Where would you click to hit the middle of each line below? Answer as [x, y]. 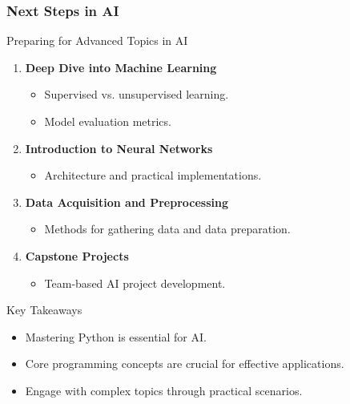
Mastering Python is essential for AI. [116, 336]
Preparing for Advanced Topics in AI [97, 40]
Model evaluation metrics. [108, 121]
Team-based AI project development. [135, 283]
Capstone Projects [77, 255]
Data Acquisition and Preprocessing [127, 202]
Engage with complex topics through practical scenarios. [164, 390]
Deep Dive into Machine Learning [121, 67]
